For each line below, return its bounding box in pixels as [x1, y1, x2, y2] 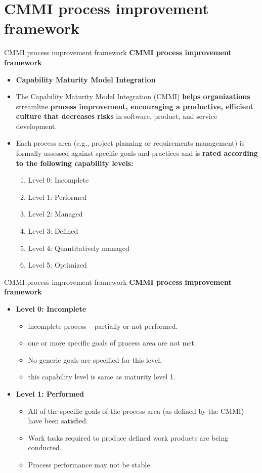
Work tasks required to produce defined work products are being [28, 432, 229, 443]
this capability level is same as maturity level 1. [28, 371, 176, 382]
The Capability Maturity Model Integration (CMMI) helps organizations [16, 91, 250, 102]
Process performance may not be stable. [28, 459, 152, 469]
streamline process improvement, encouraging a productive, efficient [16, 101, 253, 111]
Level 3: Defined [28, 226, 78, 236]
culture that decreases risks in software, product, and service [16, 111, 217, 121]
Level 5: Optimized [28, 260, 87, 270]
